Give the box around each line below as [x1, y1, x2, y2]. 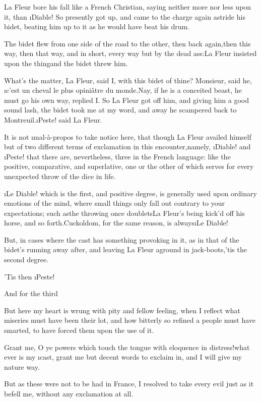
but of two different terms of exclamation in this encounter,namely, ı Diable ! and [4, 141, 251, 152]
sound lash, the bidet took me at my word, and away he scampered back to [4, 104, 237, 115]
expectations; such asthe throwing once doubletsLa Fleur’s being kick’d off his [4, 207, 245, 218]
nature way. [4, 361, 40, 372]
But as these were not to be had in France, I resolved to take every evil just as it [4, 378, 254, 389]
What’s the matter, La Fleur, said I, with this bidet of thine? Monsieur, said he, [4, 75, 252, 85]
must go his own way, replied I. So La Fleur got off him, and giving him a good [4, 94, 249, 105]
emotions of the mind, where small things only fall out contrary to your [4, 198, 225, 208]
